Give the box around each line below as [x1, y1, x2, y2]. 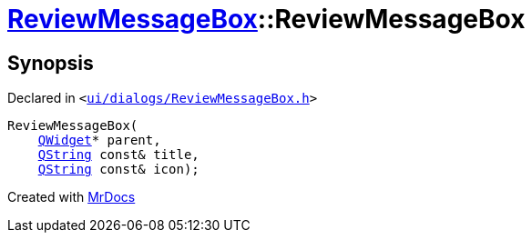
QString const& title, [37, 147, 199, 163]
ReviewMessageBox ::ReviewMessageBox [7, 4, 526, 35]
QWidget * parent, [37, 133, 161, 148]
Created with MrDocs [7, 189, 136, 205]
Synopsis [7, 51, 94, 75]
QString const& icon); [37, 162, 199, 177]
